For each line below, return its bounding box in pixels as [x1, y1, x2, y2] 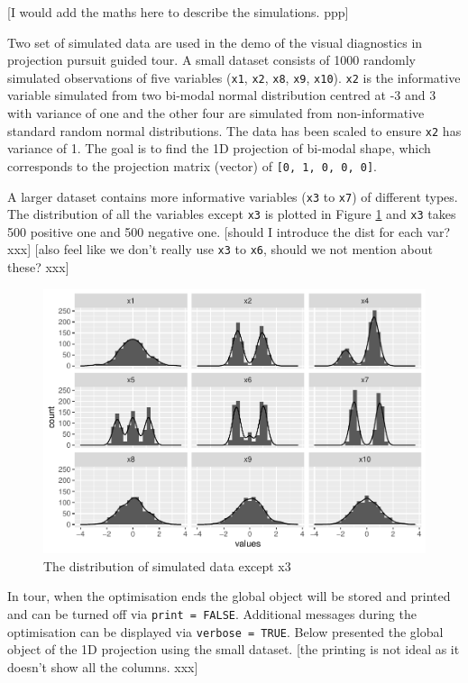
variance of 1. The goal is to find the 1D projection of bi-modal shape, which [7, 139, 431, 158]
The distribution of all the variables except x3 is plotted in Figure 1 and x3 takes [7, 205, 456, 223]
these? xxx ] [7, 258, 69, 277]
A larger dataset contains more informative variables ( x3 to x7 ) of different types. [7, 187, 458, 205]
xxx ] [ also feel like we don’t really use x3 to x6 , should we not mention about [7, 240, 433, 259]
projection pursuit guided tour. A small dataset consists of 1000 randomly [7, 50, 416, 69]
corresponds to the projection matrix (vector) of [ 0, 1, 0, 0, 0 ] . [7, 156, 377, 175]
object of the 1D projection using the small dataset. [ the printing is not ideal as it [7, 640, 460, 659]
